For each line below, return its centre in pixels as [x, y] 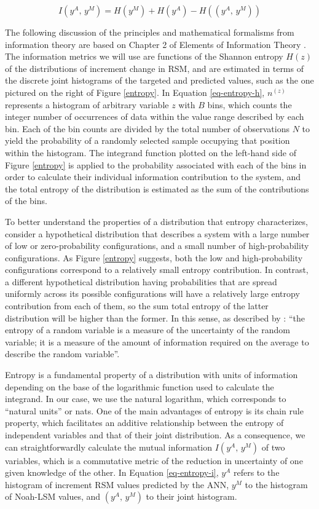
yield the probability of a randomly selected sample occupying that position [148, 140]
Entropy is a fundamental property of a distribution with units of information [152, 375]
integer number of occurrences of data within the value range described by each [155, 116]
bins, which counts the [250, 104]
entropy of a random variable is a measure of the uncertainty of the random [148, 330]
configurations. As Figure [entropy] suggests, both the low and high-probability [154, 257]
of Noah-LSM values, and [53, 496]
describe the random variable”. [62, 354]
